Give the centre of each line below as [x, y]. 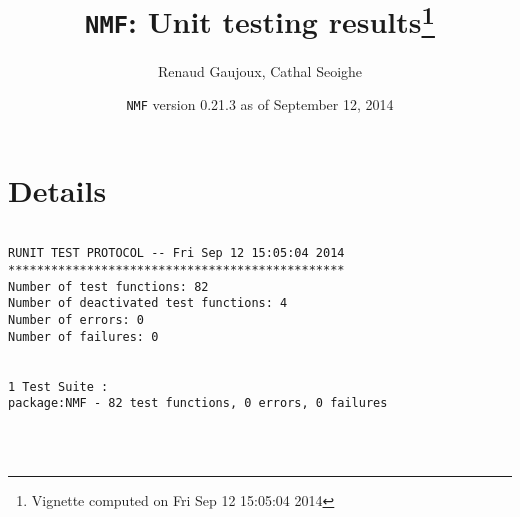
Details [57, 189]
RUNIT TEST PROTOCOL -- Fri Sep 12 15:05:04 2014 [176, 253]
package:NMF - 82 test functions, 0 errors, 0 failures [198, 403]
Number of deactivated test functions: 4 [148, 303]
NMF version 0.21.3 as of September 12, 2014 [260, 104]
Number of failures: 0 [83, 336]
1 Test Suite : [58, 386]
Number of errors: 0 [76, 320]
